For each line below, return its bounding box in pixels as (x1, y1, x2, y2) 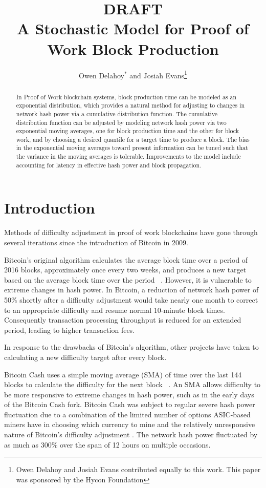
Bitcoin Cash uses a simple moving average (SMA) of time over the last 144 (4, 369, 242, 379)
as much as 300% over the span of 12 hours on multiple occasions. (4, 439, 211, 450)
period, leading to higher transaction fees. (4, 324, 135, 335)
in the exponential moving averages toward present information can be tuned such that (16, 143, 248, 152)
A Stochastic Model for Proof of (17, 18, 249, 39)
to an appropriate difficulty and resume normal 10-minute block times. (4, 304, 225, 315)
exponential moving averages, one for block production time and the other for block (16, 126, 239, 135)
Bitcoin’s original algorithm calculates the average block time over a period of (4, 254, 248, 265)
